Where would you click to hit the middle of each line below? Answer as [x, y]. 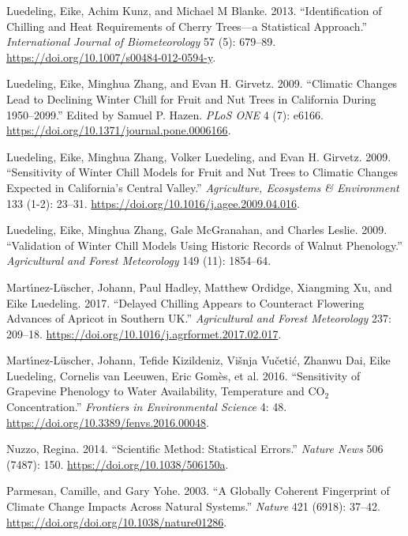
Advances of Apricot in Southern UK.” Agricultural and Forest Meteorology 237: [199, 318]
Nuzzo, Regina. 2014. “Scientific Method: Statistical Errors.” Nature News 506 [195, 449]
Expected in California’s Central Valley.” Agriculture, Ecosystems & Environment [203, 187]
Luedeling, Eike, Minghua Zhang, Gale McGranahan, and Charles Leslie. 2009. [197, 230]
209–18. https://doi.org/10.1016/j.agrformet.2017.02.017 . [144, 333]
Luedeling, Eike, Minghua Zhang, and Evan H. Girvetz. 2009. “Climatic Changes [202, 83]
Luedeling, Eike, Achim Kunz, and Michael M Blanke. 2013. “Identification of [194, 10]
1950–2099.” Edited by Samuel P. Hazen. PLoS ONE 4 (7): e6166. [165, 114]
